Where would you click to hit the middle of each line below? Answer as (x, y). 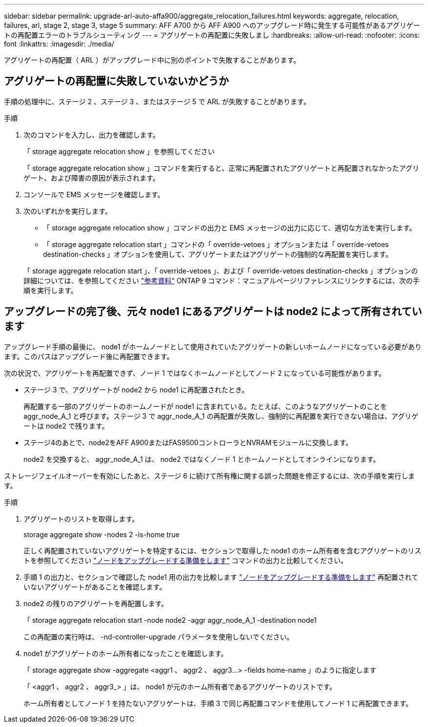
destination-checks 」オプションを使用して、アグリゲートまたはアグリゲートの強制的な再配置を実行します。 (218, 254)
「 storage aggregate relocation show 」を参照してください (119, 151)
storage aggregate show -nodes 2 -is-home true (102, 534)
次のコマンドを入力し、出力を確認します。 (92, 135)
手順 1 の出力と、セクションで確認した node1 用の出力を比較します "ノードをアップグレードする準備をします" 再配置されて (221, 577)
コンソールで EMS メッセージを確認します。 (94, 194)
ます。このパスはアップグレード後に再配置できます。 (89, 356)
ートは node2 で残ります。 (66, 426)
